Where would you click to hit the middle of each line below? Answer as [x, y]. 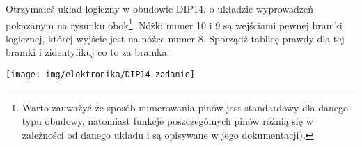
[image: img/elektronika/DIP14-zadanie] [101, 75]
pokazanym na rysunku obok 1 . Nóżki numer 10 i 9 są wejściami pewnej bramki [174, 24]
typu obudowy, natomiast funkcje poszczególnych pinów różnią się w [167, 121]
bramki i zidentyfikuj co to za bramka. [88, 52]
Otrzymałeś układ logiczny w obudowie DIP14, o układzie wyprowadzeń [160, 8]
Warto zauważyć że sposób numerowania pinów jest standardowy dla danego [185, 107]
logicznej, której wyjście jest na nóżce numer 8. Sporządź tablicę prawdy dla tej [175, 38]
